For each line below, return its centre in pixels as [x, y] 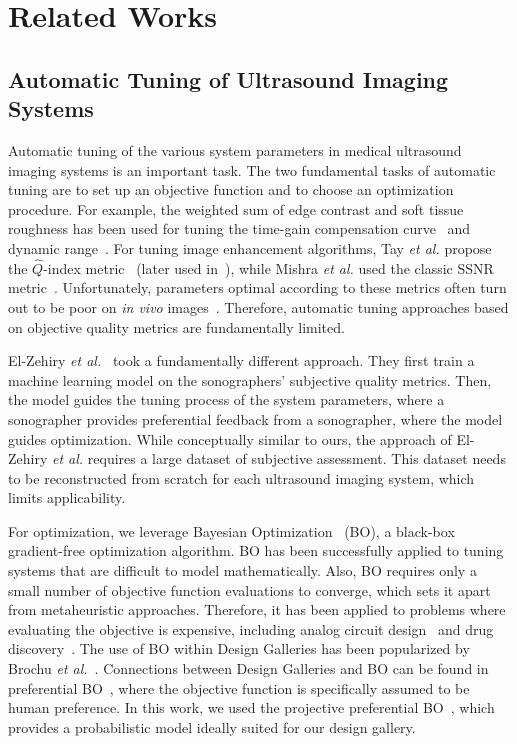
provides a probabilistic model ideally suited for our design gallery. [212, 726]
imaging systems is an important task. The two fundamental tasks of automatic [252, 169]
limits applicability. [67, 497]
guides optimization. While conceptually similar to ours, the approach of [230, 438]
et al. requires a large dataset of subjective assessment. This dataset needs [279, 458]
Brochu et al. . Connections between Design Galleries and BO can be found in [248, 668]
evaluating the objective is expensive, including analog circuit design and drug [251, 628]
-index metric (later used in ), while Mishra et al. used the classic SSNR [268, 267]
